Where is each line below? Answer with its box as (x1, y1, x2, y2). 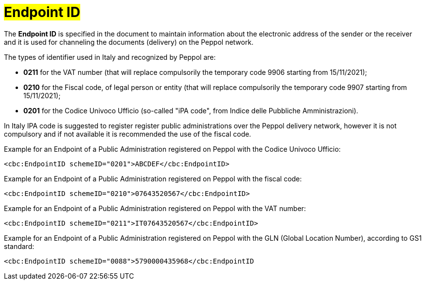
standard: (4, 242, 35, 250)
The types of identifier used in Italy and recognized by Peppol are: (4, 53, 216, 61)
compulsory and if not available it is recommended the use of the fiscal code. (4, 129, 251, 138)
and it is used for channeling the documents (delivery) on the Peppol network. (4, 37, 254, 46)
